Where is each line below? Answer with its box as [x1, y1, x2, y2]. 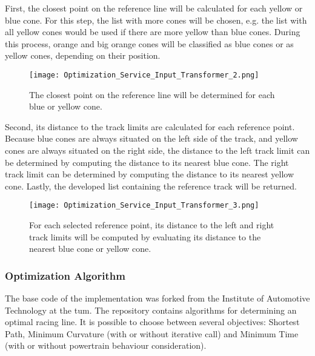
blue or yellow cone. [29, 100, 102, 113]
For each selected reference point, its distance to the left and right [29, 219, 274, 231]
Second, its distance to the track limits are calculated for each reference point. [5, 120, 295, 133]
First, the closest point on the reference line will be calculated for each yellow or [5, 2, 303, 14]
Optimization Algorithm [5, 268, 125, 283]
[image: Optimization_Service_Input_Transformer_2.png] [29, 70, 259, 79]
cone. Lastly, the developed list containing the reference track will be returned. [5, 179, 297, 192]
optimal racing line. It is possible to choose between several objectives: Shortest [5, 315, 300, 328]
